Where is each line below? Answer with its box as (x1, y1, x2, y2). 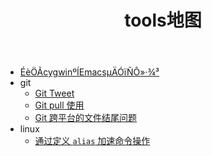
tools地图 (124, 9, 202, 32)
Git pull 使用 (34, 99, 85, 111)
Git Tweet (34, 87, 75, 100)
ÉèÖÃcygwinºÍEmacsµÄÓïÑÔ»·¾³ (19, 66, 160, 78)
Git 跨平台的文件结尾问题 (34, 112, 137, 124)
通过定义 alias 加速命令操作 (34, 135, 151, 147)
